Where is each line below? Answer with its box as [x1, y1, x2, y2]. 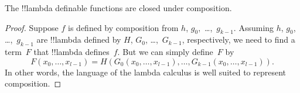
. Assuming [233, 21, 274, 33]
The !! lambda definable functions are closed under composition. [5, 2, 232, 13]
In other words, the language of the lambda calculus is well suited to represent [5, 66, 287, 78]
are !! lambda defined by [36, 33, 121, 46]
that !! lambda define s [33, 46, 110, 58]
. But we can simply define [117, 46, 213, 58]
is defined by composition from [68, 21, 179, 33]
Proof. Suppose [5, 21, 59, 33]
